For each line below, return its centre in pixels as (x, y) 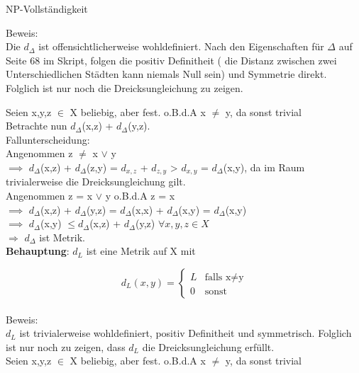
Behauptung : (38, 251)
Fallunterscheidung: (48, 139)
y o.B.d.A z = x (140, 195)
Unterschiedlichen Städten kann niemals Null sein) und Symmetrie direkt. (166, 74)
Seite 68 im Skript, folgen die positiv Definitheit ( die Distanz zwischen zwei (171, 60)
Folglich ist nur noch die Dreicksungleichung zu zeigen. (125, 87)
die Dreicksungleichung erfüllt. (208, 346)
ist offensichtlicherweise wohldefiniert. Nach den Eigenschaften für (181, 46)
